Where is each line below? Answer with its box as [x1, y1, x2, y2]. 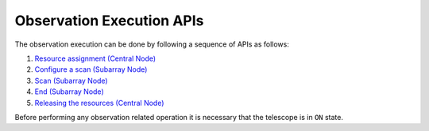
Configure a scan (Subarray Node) [34, 65, 148, 74]
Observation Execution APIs [14, 12, 204, 29]
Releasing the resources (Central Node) [34, 98, 164, 107]
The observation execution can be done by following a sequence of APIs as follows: [14, 39, 289, 49]
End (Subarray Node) [34, 87, 104, 96]
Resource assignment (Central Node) [34, 54, 157, 63]
